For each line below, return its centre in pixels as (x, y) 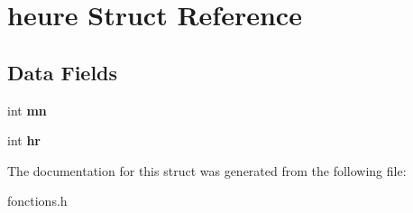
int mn (27, 110)
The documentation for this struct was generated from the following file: (207, 170)
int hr (24, 140)
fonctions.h (37, 201)
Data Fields (63, 72)
